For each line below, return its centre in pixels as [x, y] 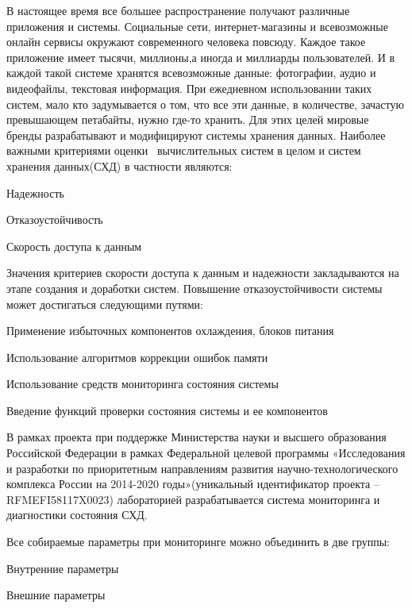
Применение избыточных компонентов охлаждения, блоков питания [170, 331]
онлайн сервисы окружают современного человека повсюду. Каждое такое [186, 42]
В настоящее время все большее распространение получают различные [178, 10]
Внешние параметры [56, 595]
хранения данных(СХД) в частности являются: [119, 165]
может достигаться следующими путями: [105, 304]
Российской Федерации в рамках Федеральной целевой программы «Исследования [206, 453]
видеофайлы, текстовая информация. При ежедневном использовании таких [189, 88]
